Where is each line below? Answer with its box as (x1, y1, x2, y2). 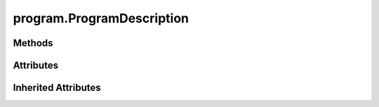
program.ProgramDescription (13, 10, 189, 26)
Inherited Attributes (13, 82, 101, 94)
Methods (13, 37, 53, 49)
